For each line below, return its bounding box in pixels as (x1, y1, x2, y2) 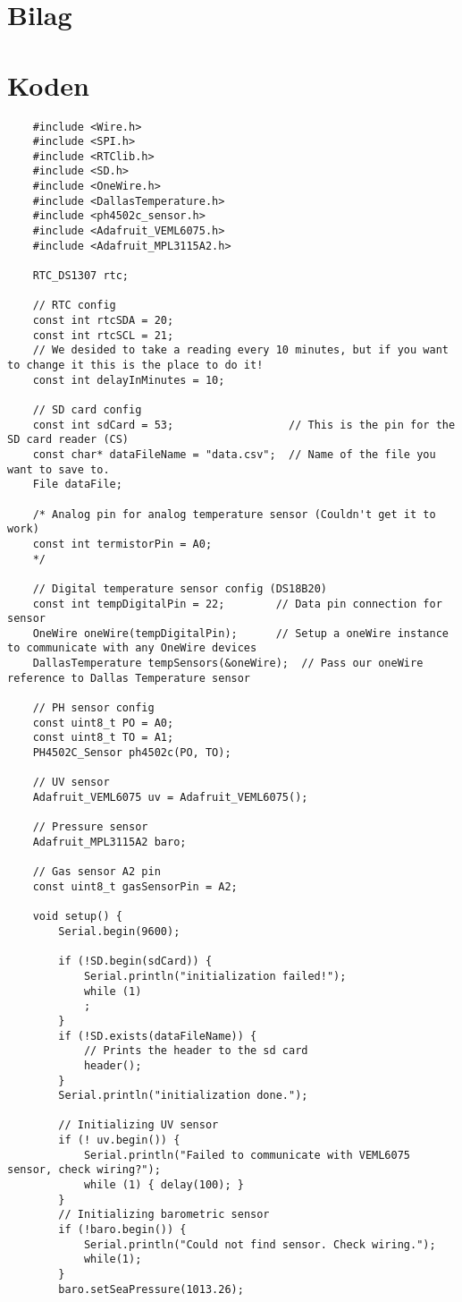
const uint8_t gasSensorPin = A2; (32, 880, 238, 893)
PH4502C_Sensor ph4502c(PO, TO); (32, 746, 231, 760)
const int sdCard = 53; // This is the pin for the (32, 418, 456, 431)
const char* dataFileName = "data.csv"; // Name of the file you (32, 447, 436, 461)
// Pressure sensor (32, 821, 148, 834)
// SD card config (32, 403, 142, 416)
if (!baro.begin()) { (58, 1223, 187, 1237)
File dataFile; (32, 478, 122, 491)
